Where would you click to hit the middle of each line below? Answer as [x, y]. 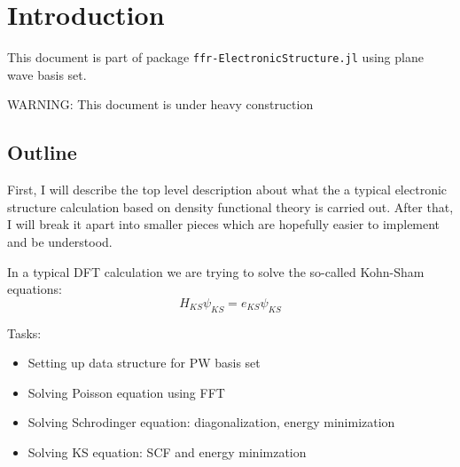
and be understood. [60, 241]
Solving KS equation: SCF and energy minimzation [167, 451]
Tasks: [24, 332]
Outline [42, 152]
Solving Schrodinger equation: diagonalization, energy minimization [211, 422]
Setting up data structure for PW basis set [144, 363]
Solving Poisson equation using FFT [126, 392]
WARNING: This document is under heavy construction [160, 104]
